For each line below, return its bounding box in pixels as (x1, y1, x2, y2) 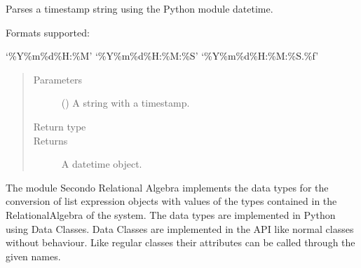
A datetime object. (61, 156, 142, 171)
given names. (6, 248, 61, 263)
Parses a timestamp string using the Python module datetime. (6, 1, 273, 15)
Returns (33, 133, 68, 147)
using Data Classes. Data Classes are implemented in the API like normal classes (6, 221, 354, 236)
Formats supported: (6, 25, 90, 39)
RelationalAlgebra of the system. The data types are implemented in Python (6, 207, 336, 222)
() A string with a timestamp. (61, 95, 190, 110)
